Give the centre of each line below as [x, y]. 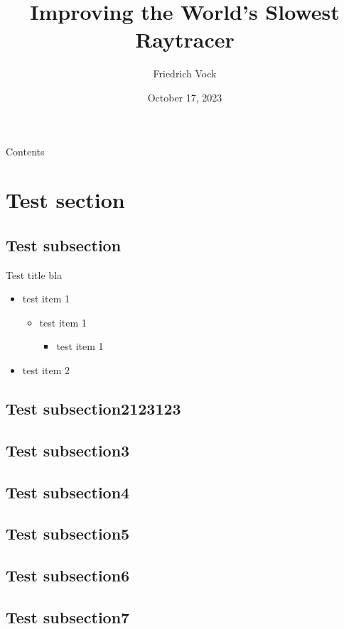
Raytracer [185, 39]
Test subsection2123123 [93, 409]
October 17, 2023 [185, 97]
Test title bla [34, 274]
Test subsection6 [68, 575]
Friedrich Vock [185, 73]
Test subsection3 [68, 450]
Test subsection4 [68, 492]
